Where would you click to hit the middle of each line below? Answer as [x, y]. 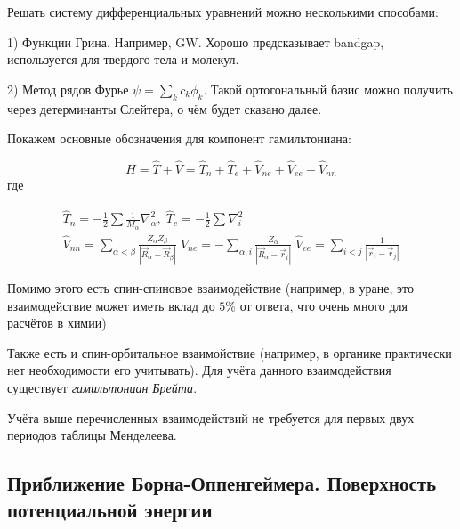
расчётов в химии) [57, 323]
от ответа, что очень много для [324, 305]
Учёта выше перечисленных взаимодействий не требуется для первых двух [211, 417]
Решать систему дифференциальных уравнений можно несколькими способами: [223, 12]
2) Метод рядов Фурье [68, 89]
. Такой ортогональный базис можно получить [328, 89]
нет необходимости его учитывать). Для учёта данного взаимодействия [199, 370]
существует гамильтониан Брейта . [102, 388]
